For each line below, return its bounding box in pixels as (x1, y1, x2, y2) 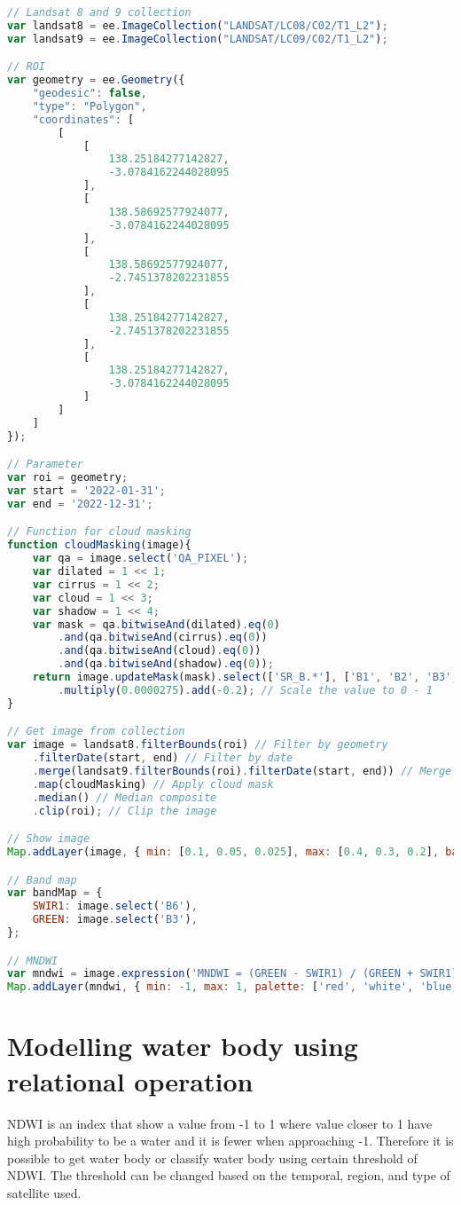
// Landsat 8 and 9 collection (7, 6, 191, 19)
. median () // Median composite (32, 791, 217, 804)
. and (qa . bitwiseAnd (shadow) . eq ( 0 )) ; (58, 658, 274, 671)
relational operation (7, 1062, 254, 1099)
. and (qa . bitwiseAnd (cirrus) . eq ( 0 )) (58, 631, 268, 644)
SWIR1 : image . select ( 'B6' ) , (32, 900, 198, 913)
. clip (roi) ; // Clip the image (32, 804, 217, 817)
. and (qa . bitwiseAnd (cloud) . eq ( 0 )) (58, 644, 262, 658)
